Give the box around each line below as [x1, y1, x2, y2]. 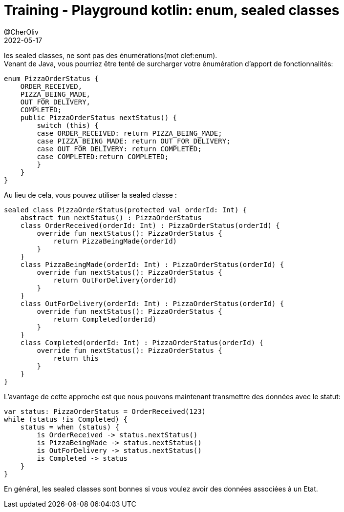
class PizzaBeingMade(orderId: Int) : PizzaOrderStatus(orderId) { [20, 260, 284, 268]
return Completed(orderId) [53, 315, 156, 323]
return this [53, 354, 99, 362]
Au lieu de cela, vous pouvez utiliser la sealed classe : [4, 190, 177, 199]
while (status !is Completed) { [4, 415, 128, 423]
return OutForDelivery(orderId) [53, 276, 177, 284]
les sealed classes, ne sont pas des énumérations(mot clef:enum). [4, 51, 217, 60]
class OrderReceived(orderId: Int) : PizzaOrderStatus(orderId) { [20, 221, 280, 229]
